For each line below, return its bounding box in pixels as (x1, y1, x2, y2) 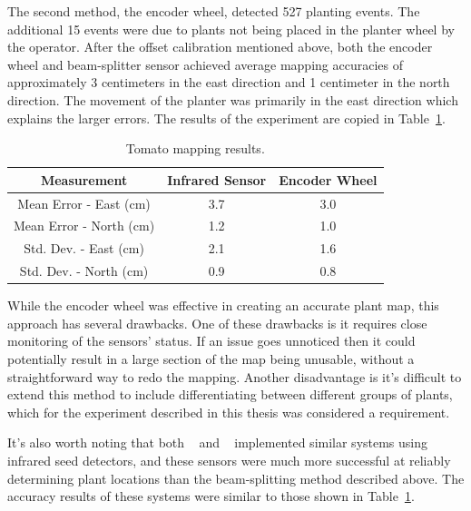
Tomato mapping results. (125, 139, 265, 158)
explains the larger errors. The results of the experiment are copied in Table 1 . (7, 108, 446, 127)
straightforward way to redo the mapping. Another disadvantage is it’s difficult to (7, 367, 462, 386)
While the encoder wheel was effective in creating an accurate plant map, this (7, 296, 439, 315)
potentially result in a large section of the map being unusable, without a (7, 349, 415, 368)
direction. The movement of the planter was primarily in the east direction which (7, 90, 458, 109)
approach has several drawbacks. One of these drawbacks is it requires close (7, 313, 427, 332)
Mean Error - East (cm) (17, 193, 151, 212)
